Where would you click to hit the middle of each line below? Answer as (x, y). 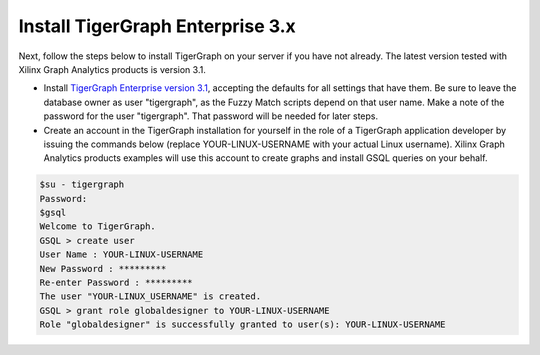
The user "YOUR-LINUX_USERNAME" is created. (150, 296)
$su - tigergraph (82, 184)
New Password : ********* (103, 268)
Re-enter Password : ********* (116, 282)
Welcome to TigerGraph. (98, 226)
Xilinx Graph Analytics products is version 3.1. (112, 69)
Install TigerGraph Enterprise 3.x (157, 26)
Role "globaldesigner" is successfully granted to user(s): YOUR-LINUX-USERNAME (242, 324)
